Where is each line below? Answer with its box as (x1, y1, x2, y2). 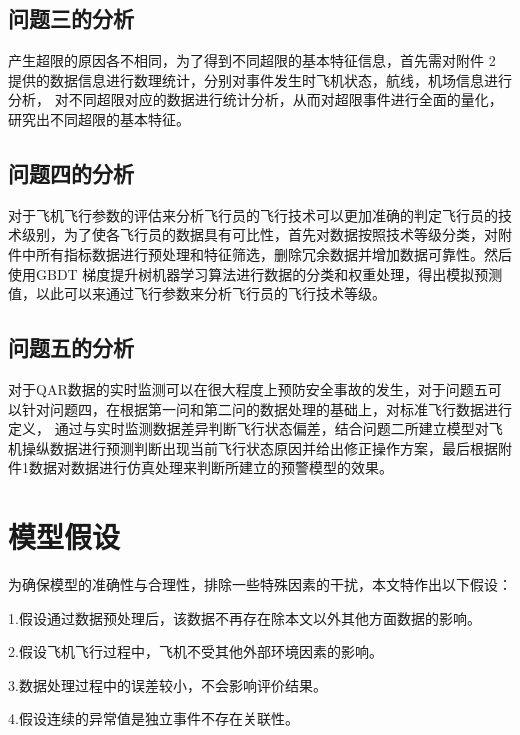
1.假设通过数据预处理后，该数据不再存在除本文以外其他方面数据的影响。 (8, 607, 481, 628)
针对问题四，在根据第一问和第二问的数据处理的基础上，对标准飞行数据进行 (21, 398, 512, 419)
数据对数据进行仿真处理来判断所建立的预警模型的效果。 (28, 457, 393, 478)
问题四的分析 (8, 157, 134, 188)
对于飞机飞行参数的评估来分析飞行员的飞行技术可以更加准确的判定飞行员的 (8, 204, 498, 225)
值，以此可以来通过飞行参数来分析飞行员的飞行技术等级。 (8, 283, 386, 304)
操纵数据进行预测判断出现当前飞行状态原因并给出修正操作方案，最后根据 (21, 437, 498, 458)
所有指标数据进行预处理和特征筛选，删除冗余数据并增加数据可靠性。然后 (35, 243, 512, 264)
